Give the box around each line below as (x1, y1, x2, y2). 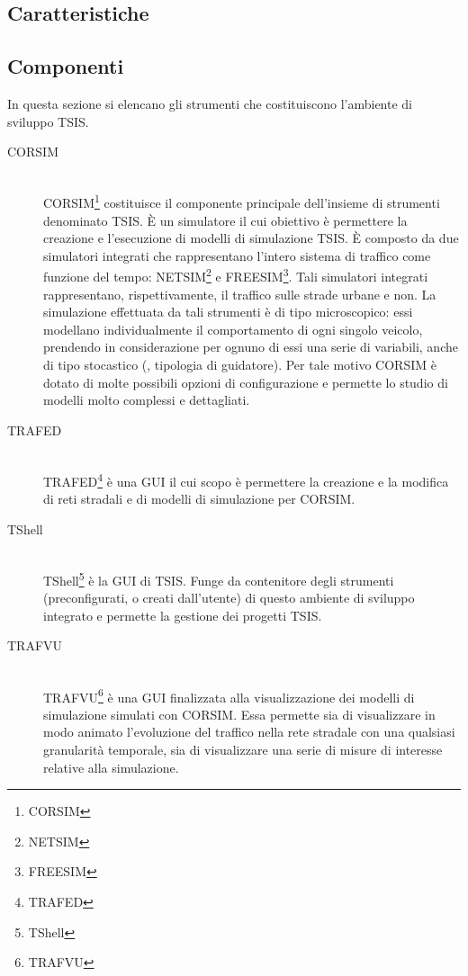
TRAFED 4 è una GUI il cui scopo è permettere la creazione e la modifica (43, 469, 449, 490)
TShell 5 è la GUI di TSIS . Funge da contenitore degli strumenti (43, 569, 394, 589)
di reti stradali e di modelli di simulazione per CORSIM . (43, 489, 355, 508)
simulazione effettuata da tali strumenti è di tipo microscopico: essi (43, 302, 413, 321)
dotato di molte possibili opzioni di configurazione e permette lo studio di (43, 372, 448, 391)
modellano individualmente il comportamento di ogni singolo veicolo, (43, 319, 423, 338)
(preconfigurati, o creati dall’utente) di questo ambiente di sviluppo (43, 588, 415, 607)
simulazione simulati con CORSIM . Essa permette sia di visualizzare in (43, 704, 436, 723)
